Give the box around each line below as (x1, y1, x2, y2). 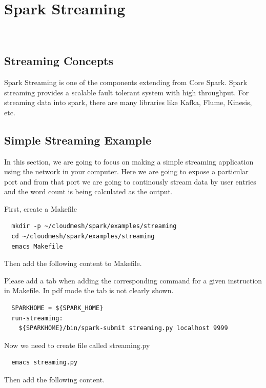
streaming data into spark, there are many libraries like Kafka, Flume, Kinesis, (4, 97, 252, 108)
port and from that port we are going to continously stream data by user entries (4, 176, 256, 187)
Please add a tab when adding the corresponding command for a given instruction (4, 275, 262, 285)
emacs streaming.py (11, 359, 78, 366)
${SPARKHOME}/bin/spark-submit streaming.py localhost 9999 (18, 324, 228, 332)
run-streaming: (11, 314, 63, 322)
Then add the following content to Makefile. (4, 258, 142, 269)
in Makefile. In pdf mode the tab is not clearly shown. (4, 285, 174, 296)
